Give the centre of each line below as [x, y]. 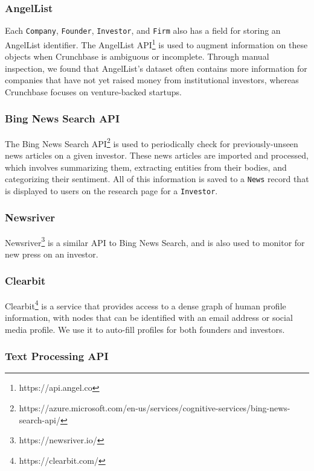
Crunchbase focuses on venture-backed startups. [93, 91]
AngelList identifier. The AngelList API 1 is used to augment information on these [156, 43]
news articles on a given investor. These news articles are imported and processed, [157, 155]
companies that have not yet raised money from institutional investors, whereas [152, 80]
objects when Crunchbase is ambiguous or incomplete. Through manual [137, 56]
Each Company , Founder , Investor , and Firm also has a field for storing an [143, 30]
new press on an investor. [52, 254]
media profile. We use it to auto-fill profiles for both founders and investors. [145, 329]
